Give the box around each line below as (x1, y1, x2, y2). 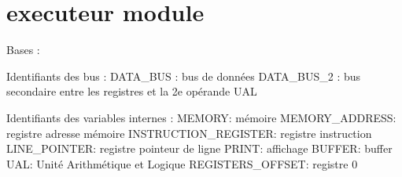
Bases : (6, 42, 40, 58)
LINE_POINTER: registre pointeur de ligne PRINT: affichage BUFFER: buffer (6, 140, 393, 157)
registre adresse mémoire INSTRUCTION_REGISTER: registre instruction (6, 125, 372, 141)
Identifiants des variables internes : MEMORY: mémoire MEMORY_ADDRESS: (6, 109, 396, 125)
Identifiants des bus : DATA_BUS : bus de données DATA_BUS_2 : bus (6, 67, 361, 84)
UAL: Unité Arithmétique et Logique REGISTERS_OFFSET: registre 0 (6, 155, 358, 172)
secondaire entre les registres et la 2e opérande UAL (6, 83, 257, 99)
